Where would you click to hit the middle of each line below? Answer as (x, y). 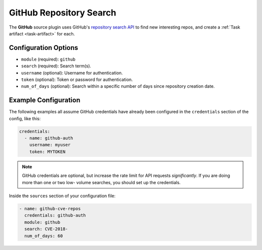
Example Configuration (45, 100)
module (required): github (48, 59)
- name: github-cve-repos (50, 209)
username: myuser (50, 145)
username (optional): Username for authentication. (72, 73)
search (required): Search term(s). (56, 66)
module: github (42, 222)
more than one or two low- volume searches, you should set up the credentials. (101, 182)
